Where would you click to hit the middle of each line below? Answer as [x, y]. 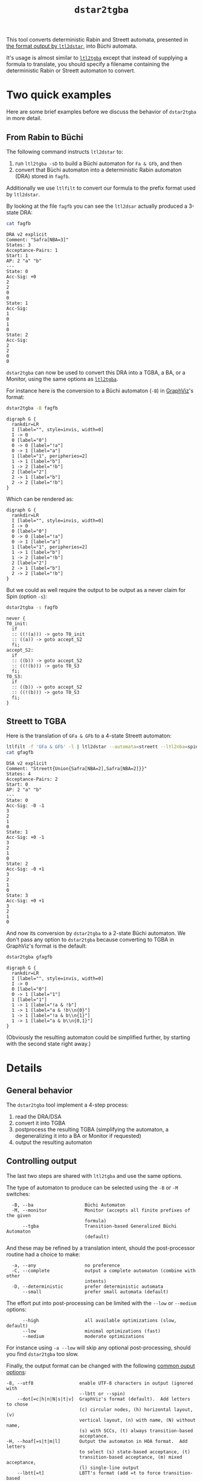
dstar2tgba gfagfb [29, 957]
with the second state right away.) [49, 1044]
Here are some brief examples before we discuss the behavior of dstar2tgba [101, 112]
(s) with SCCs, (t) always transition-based [136, 1431]
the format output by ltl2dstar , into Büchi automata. [72, 46]
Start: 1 [17, 255]
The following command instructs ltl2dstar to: [65, 152]
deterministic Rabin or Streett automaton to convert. [71, 71]
